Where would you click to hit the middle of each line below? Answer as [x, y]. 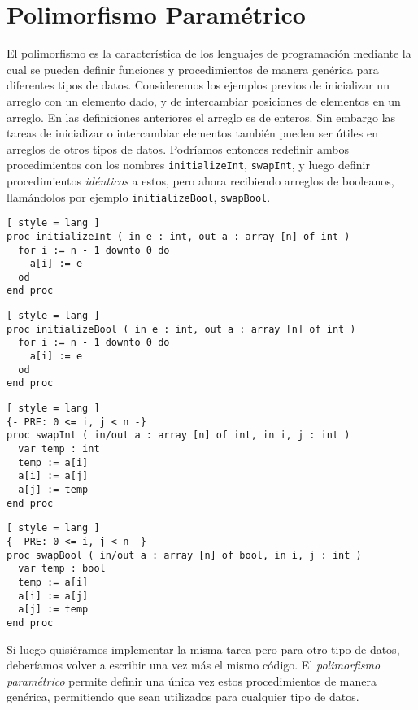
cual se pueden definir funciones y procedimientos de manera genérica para [193, 69]
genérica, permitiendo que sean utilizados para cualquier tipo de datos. [183, 697]
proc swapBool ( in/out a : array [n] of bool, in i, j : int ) [184, 555]
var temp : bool [62, 569]
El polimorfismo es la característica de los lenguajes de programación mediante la [209, 53]
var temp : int [59, 449]
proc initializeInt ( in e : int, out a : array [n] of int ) [179, 236]
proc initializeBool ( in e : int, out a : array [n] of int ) [181, 329]
